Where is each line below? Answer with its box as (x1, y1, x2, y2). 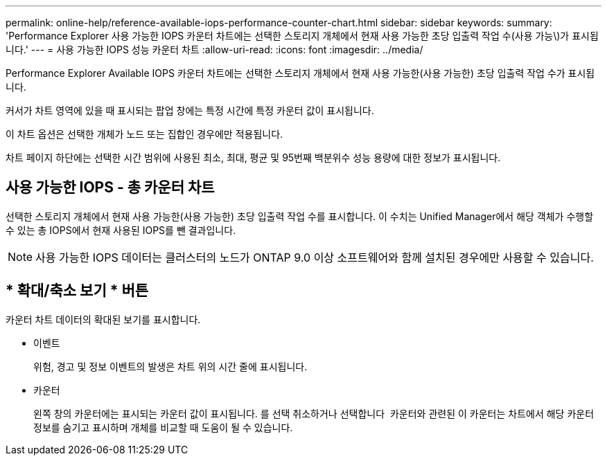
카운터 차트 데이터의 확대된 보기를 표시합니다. (6, 313, 201, 325)
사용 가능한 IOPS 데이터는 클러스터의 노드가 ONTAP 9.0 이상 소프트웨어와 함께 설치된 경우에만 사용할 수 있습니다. (35, 250, 594, 264)
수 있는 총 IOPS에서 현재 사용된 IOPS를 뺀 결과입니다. (6, 224, 236, 236)
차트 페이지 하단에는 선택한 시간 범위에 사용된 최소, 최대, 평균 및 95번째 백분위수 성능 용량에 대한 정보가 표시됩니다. (6, 152, 501, 163)
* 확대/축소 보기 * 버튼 (6, 282, 149, 300)
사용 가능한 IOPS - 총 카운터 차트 (6, 179, 215, 197)
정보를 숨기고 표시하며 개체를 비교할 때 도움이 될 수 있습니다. (33, 421, 293, 433)
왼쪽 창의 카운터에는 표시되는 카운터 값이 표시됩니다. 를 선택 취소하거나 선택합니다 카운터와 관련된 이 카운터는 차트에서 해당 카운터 (33, 407, 595, 419)
